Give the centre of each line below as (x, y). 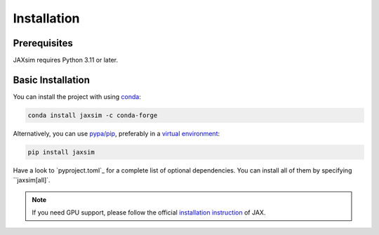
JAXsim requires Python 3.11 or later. (66, 60)
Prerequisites (43, 43)
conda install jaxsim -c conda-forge (93, 115)
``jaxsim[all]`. (32, 180)
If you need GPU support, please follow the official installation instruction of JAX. (149, 213)
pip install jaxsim (61, 152)
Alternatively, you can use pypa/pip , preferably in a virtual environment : (117, 133)
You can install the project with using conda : (77, 96)
